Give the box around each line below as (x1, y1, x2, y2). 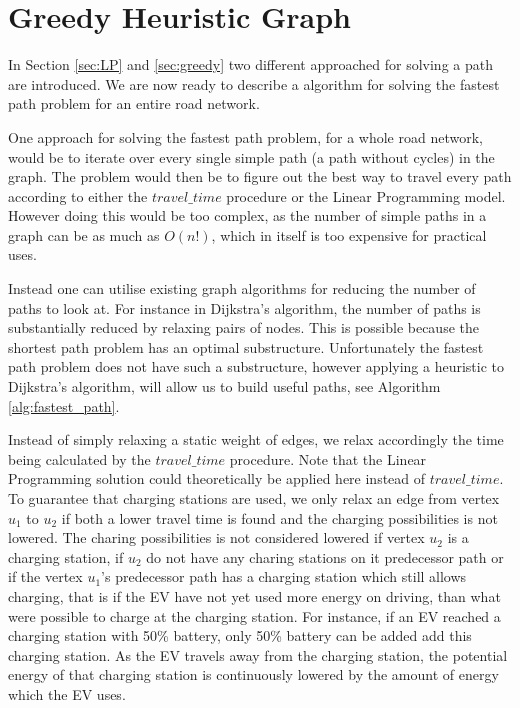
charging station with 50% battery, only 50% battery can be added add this (8, 625, 472, 646)
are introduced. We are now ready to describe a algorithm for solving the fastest (8, 73, 500, 94)
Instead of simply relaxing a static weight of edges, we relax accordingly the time (8, 429, 504, 450)
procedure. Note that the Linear (229, 448, 427, 469)
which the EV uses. (8, 683, 126, 704)
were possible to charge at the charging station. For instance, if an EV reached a (8, 605, 501, 626)
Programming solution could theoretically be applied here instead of (8, 468, 426, 489)
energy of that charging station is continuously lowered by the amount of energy (8, 664, 499, 685)
